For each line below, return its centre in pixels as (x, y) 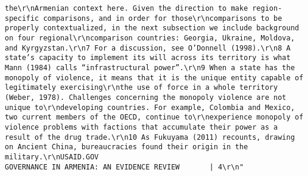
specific (22, 18)
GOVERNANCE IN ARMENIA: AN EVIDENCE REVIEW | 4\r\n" (124, 167)
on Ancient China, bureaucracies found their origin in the (127, 147)
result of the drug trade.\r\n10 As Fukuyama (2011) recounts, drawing (150, 137)
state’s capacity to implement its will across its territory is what (148, 58)
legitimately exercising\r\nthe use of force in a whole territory (141, 88)
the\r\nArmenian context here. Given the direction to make (127, 8)
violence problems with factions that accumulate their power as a (141, 127)
